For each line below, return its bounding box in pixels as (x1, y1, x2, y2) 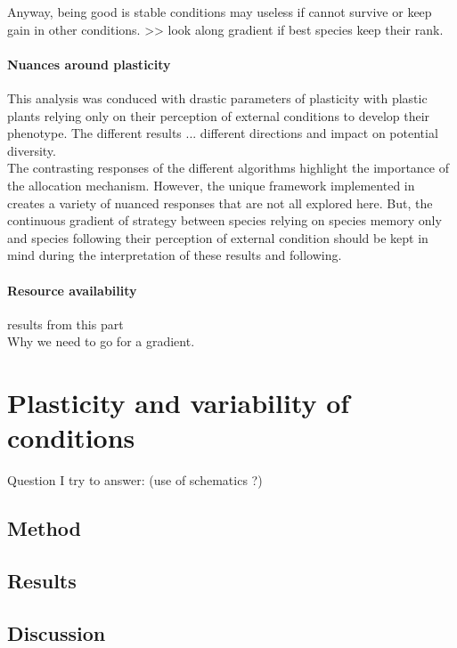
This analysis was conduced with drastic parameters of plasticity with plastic (7, 88, 428, 107)
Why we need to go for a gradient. (7, 332, 195, 351)
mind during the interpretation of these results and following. (7, 246, 342, 264)
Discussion (7, 619, 106, 646)
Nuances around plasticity (7, 54, 171, 73)
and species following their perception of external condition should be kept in (7, 228, 428, 247)
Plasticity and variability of (7, 385, 350, 421)
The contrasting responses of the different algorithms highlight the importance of (7, 158, 450, 177)
